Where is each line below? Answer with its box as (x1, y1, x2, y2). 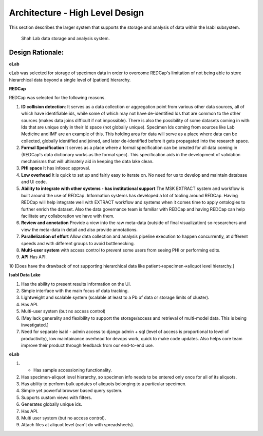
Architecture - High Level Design (9, 7, 144, 18)
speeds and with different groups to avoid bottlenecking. (21, 240, 135, 246)
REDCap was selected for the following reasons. (9, 95, 106, 101)
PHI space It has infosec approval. (21, 165, 90, 171)
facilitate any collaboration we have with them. (21, 213, 114, 219)
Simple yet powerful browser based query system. (21, 388, 123, 394)
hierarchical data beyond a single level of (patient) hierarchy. (9, 77, 131, 83)
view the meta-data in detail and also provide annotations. (21, 227, 138, 232)
